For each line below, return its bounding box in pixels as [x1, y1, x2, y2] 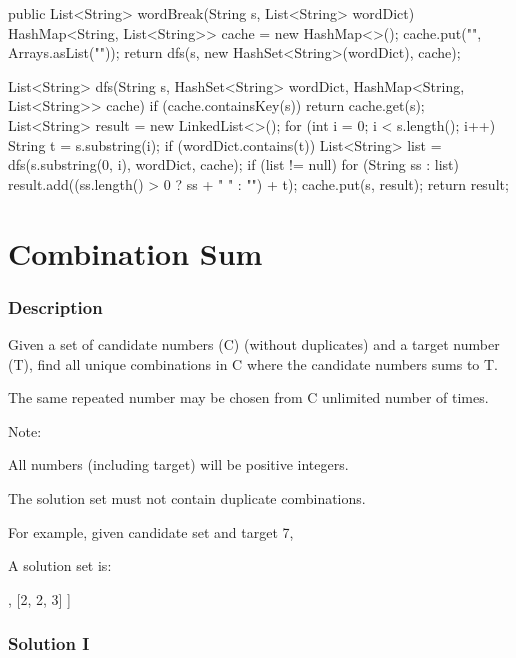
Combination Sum [8, 232, 263, 273]
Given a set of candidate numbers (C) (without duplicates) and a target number [8, 333, 500, 354]
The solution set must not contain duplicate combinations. [8, 487, 366, 508]
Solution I [8, 631, 90, 656]
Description [8, 294, 103, 319]
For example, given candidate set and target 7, [8, 521, 294, 542]
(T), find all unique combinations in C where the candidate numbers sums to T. [8, 353, 498, 374]
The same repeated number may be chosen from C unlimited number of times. [8, 387, 489, 408]
